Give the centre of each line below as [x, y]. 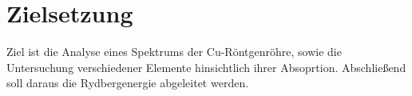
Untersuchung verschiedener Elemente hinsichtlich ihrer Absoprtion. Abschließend [206, 67]
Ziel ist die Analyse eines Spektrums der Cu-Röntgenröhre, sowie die [174, 52]
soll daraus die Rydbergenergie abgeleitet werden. [128, 83]
